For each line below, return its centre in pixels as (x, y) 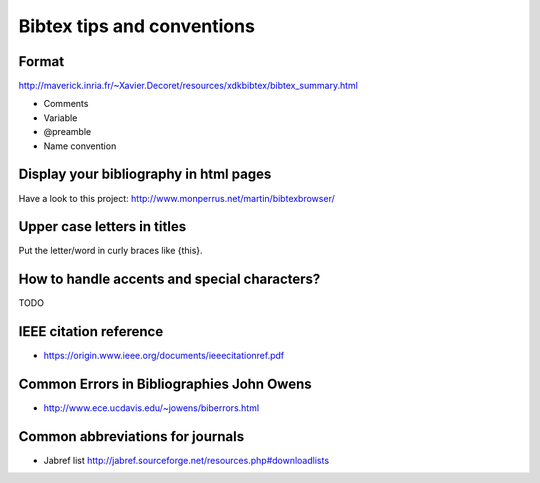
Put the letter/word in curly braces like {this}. (111, 251)
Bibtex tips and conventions (136, 26)
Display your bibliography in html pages (145, 174)
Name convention (80, 146)
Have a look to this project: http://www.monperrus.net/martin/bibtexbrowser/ (176, 198)
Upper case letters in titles (102, 226)
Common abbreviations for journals (131, 436)
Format (41, 61)
